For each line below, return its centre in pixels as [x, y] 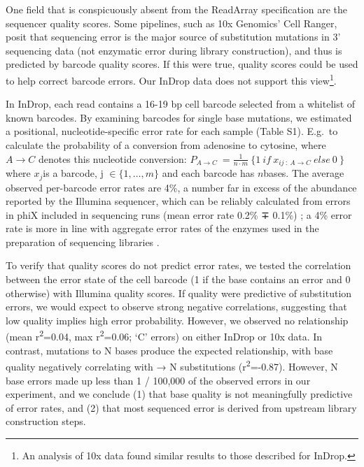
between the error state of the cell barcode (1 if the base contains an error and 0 [178, 279]
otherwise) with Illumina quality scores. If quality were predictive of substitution [179, 293]
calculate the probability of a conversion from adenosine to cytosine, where [166, 145]
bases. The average [304, 173]
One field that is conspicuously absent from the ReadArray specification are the [177, 9]
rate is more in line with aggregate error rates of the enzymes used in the [162, 228]
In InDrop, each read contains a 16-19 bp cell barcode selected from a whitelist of [181, 104]
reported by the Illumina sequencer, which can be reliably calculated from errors [178, 201]
